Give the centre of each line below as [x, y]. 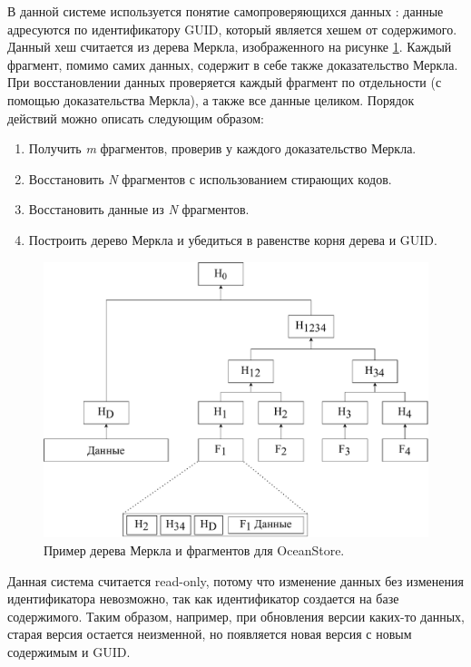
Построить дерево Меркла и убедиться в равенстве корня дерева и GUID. [233, 239]
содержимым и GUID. [69, 652]
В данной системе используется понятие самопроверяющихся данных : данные [226, 11]
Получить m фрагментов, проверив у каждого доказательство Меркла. [222, 148]
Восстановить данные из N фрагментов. [139, 209]
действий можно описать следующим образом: [136, 118]
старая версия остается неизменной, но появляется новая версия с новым [210, 634]
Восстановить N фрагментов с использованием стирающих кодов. [210, 178]
